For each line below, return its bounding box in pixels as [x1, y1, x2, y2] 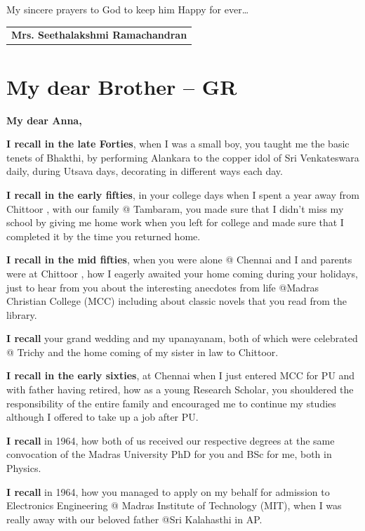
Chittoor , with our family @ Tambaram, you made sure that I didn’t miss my [6, 201, 344, 216]
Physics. [6, 461, 41, 476]
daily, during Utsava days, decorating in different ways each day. [6, 164, 283, 178]
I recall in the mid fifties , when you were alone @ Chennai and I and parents [6, 252, 352, 267]
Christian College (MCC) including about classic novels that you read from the [6, 294, 347, 308]
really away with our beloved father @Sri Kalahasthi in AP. [6, 511, 263, 526]
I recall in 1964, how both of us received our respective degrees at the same [6, 433, 335, 447]
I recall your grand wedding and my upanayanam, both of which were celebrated [6, 331, 358, 346]
